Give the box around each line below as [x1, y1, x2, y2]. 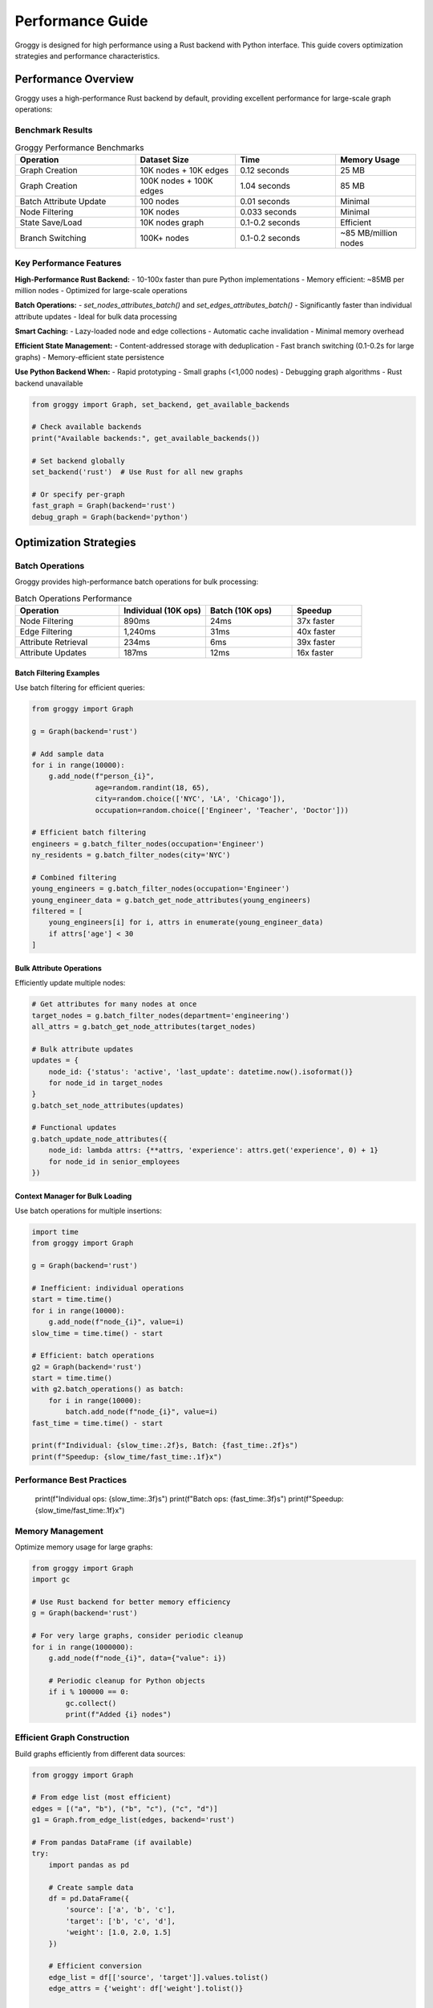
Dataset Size [140, 153, 189, 165]
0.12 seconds [240, 165, 290, 176]
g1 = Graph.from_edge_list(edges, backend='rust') [31, 1815, 236, 1825]
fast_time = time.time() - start [31, 1418, 164, 1427]
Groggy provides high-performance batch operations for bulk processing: [14, 577, 259, 586]
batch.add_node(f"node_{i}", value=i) [65, 1407, 218, 1417]
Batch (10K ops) [209, 605, 273, 616]
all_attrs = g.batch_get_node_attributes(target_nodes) [31, 1022, 257, 1031]
